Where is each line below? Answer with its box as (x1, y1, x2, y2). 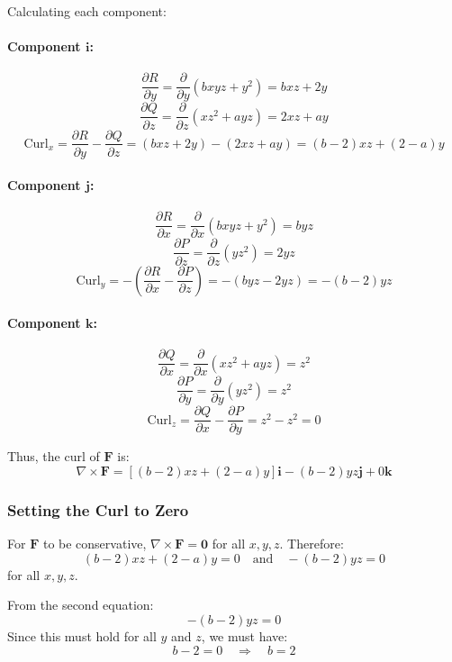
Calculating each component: (7, 2, 167, 20)
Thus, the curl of (7, 447, 100, 466)
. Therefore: (279, 534, 344, 553)
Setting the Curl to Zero (7, 499, 189, 521)
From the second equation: (7, 595, 154, 614)
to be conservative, (42, 534, 147, 553)
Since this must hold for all (7, 627, 157, 646)
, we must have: (201, 627, 288, 646)
